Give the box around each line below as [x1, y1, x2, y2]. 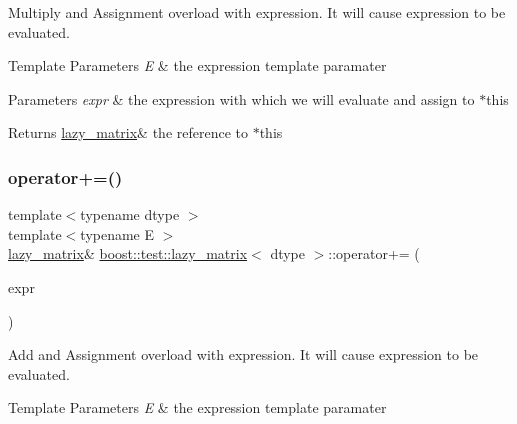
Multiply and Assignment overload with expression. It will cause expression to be [8, 2, 506, 22]
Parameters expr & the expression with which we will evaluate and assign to [8, 88, 475, 109]
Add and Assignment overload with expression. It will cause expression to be [8, 344, 479, 365]
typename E [80, 223, 155, 244]
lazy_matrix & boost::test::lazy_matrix [8, 243, 248, 264]
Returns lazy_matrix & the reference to [8, 122, 249, 143]
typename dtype [80, 204, 180, 225]
